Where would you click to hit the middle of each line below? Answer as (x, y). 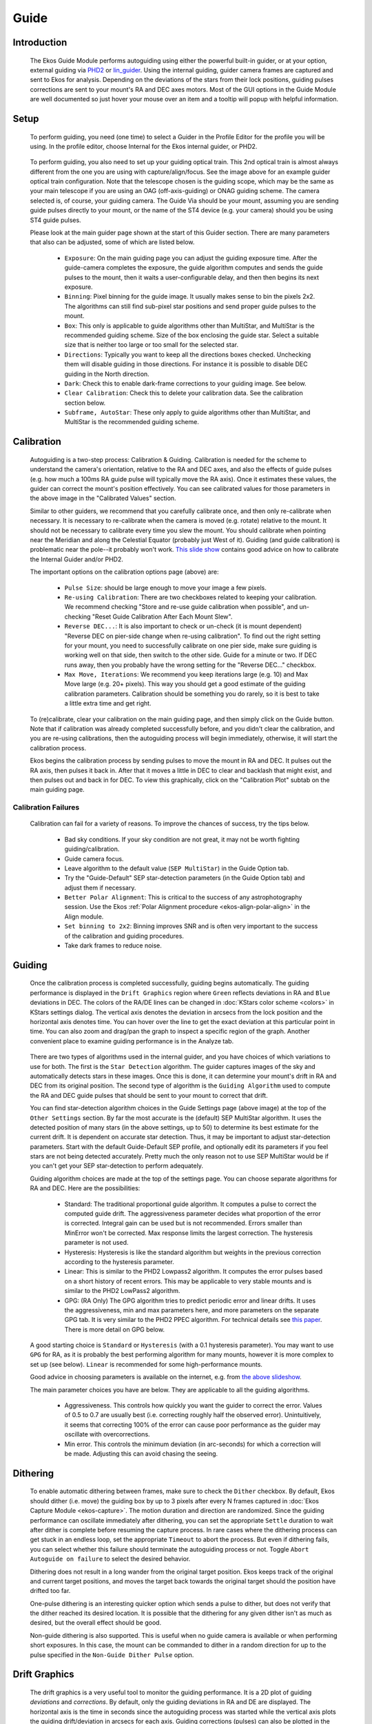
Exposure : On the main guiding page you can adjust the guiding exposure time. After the (191, 258)
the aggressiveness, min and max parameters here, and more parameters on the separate (192, 1310)
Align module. (84, 916)
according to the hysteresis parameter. (120, 1261)
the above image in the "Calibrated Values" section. (103, 498)
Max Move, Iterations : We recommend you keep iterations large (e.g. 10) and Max (186, 674)
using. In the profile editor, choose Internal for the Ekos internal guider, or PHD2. (144, 146)
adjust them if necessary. (100, 888)
